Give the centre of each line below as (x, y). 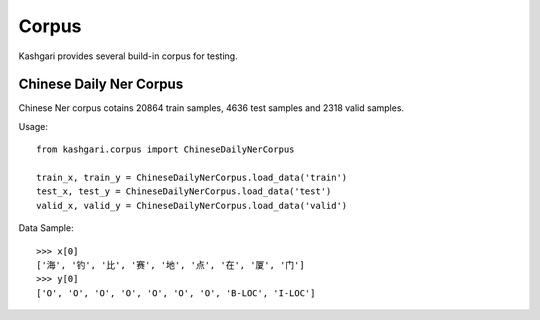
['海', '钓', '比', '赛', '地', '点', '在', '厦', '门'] (170, 264)
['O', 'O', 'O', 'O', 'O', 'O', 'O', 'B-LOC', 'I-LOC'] (176, 293)
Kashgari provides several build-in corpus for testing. (128, 56)
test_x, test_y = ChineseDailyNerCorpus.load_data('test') (184, 191)
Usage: (33, 126)
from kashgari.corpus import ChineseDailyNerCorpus (165, 149)
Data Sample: (46, 228)
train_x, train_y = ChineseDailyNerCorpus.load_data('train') (192, 178)
